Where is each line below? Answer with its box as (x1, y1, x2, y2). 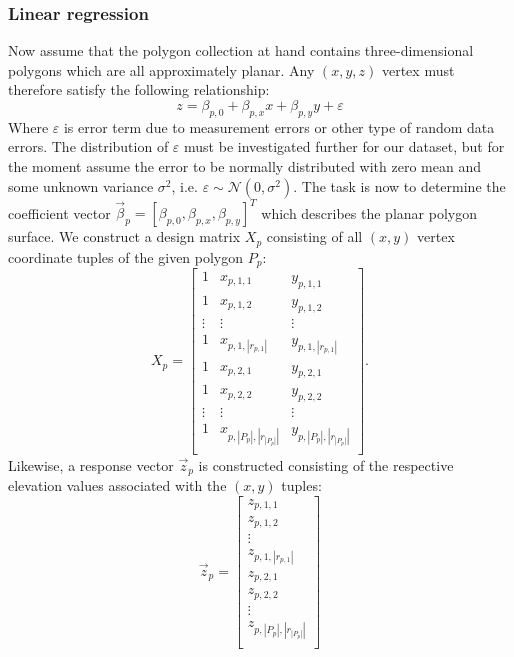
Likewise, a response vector (8, 454, 174, 475)
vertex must (381, 59, 455, 80)
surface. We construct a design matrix (8, 226, 241, 247)
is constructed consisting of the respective (198, 454, 454, 475)
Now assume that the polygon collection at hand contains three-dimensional (8, 40, 474, 61)
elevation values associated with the (8, 474, 227, 495)
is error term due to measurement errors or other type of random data (63, 116, 495, 137)
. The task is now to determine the (293, 175, 506, 196)
